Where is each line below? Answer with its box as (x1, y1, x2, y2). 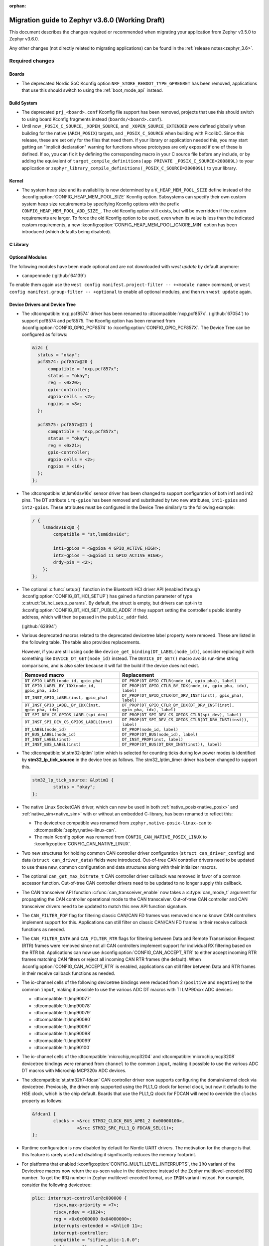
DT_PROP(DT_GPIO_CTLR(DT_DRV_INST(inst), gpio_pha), (122, 693, 244, 698)
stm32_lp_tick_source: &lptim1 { (32, 777, 114, 782)
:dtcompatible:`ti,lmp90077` (34, 996, 92, 1002)
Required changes (9, 57, 55, 64)
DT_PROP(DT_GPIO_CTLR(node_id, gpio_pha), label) (122, 678, 237, 683)
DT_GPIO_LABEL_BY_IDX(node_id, (24, 683, 96, 688)
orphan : (9, 3, 26, 8)
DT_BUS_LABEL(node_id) (24, 732, 77, 737)
